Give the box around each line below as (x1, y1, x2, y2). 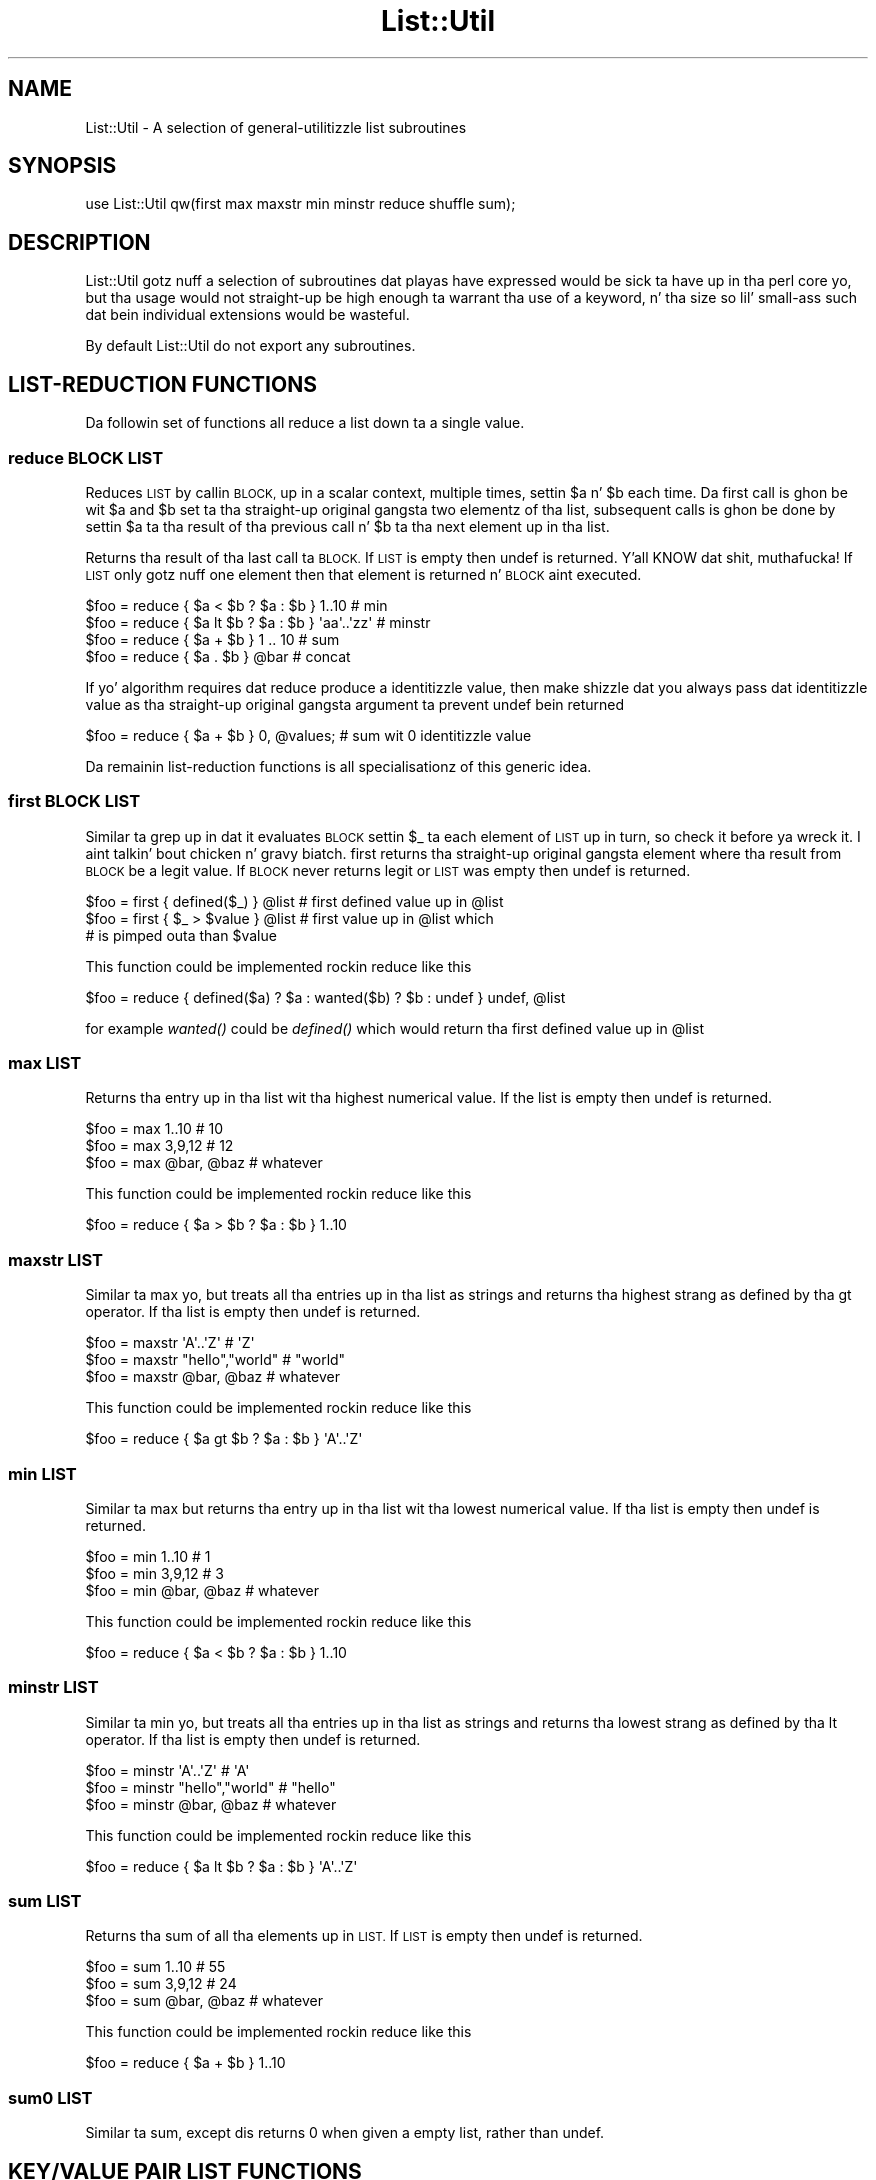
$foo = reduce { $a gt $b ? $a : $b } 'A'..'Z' (85, 1430, 363, 1448)
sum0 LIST (8, 2087, 93, 2108)
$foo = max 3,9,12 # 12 (85, 1137, 234, 1155)
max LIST (8, 1053, 82, 1073)
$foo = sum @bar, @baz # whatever (85, 1992, 323, 2010)
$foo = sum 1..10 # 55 (85, 1958, 226, 1976)
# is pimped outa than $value (85, 926, 277, 944)
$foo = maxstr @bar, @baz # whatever (85, 1368, 340, 1386)
